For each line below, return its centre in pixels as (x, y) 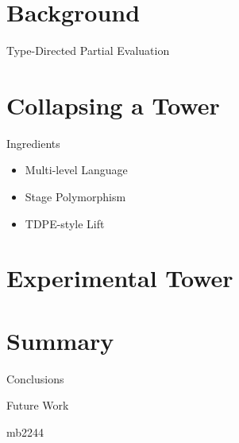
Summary (60, 340)
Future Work (38, 405)
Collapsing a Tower (113, 105)
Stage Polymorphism (75, 197)
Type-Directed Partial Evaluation (88, 51)
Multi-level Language (76, 170)
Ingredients (33, 143)
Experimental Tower (120, 278)
